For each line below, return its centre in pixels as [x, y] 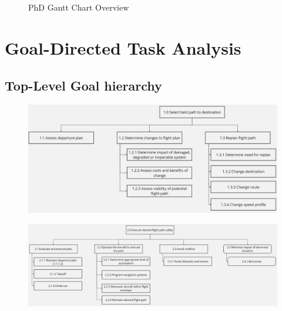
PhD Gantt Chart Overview [79, 7]
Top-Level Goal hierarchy [83, 85]
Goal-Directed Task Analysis [123, 48]
